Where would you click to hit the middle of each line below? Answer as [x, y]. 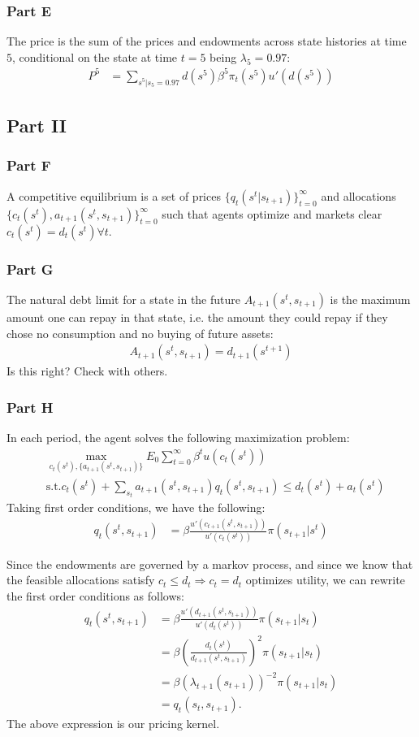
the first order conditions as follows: [95, 595]
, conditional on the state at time [95, 56]
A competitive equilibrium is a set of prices [114, 195]
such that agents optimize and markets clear [272, 213]
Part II [37, 126]
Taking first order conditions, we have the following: [136, 507]
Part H [30, 407]
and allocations [359, 195]
